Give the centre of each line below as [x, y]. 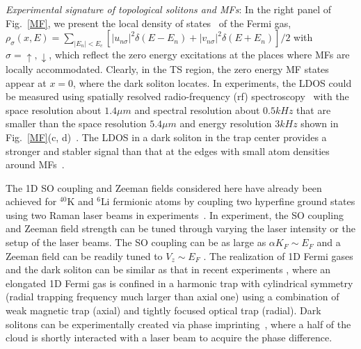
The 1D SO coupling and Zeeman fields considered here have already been [164, 187]
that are [314, 109]
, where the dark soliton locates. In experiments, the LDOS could [212, 82]
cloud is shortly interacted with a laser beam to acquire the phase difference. [169, 338]
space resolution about [54, 109]
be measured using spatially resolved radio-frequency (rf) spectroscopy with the [177, 96]
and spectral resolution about [197, 109]
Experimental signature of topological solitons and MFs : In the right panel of [169, 9]
